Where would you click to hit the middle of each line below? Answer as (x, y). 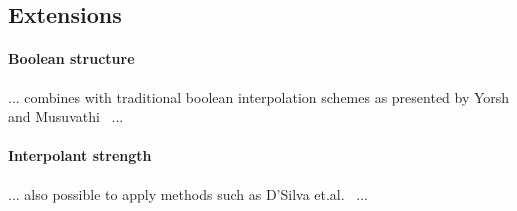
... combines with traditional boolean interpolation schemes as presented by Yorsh (259, 96)
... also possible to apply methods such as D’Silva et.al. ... (188, 193)
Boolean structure (71, 58)
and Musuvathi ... (66, 116)
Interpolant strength (80, 155)
